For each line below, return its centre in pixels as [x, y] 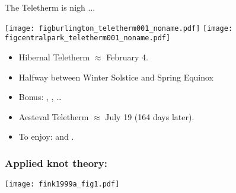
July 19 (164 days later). [150, 116]
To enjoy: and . [46, 136]
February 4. [127, 57]
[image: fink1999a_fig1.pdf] [62, 184]
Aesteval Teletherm [54, 116]
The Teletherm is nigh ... [50, 7]
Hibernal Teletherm [54, 57]
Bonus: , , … [40, 97]
